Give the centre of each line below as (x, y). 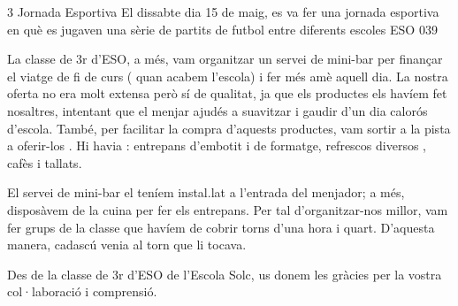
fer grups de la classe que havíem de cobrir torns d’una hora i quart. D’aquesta (221, 227)
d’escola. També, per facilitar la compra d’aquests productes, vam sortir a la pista (229, 128)
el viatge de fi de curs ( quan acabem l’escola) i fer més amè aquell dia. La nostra (228, 76)
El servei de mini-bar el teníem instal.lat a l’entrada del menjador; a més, (206, 192)
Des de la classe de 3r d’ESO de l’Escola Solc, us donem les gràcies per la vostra (225, 274)
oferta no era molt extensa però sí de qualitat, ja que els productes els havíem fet (227, 93)
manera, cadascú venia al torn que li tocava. (127, 245)
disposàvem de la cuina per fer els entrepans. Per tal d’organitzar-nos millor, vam (228, 209)
